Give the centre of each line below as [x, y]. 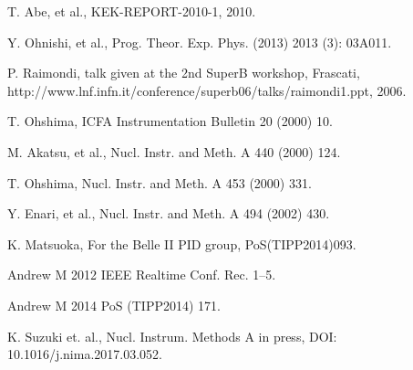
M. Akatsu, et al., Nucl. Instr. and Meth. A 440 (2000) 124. [174, 151]
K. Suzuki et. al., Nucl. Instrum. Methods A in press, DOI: [172, 336]
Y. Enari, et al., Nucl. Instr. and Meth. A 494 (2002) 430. [169, 213]
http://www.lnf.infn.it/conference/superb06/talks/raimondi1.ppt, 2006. [207, 90]
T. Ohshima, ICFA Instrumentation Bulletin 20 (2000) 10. [170, 121]
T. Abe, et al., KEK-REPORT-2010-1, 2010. [132, 11]
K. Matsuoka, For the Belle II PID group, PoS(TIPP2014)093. [182, 243]
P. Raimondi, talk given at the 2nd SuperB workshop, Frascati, [184, 73]
